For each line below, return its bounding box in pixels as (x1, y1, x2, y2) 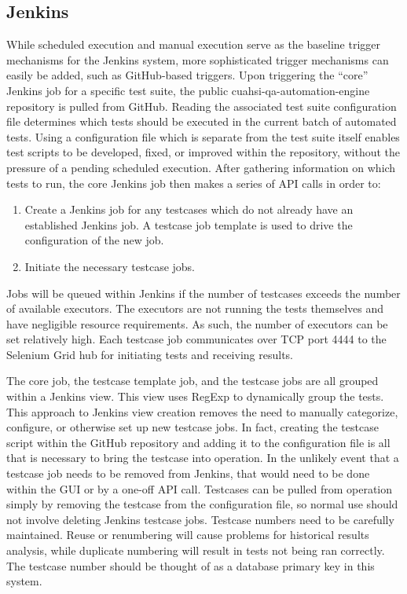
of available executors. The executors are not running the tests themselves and (6, 300, 384, 317)
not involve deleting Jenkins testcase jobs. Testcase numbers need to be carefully (6, 511, 394, 527)
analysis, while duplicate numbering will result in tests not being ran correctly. (6, 542, 385, 559)
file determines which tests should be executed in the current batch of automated (6, 113, 397, 130)
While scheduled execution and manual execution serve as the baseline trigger (6, 36, 381, 53)
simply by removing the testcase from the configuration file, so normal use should (6, 496, 398, 512)
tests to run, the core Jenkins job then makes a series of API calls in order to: (6, 174, 381, 191)
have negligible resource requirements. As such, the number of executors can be (6, 315, 388, 332)
